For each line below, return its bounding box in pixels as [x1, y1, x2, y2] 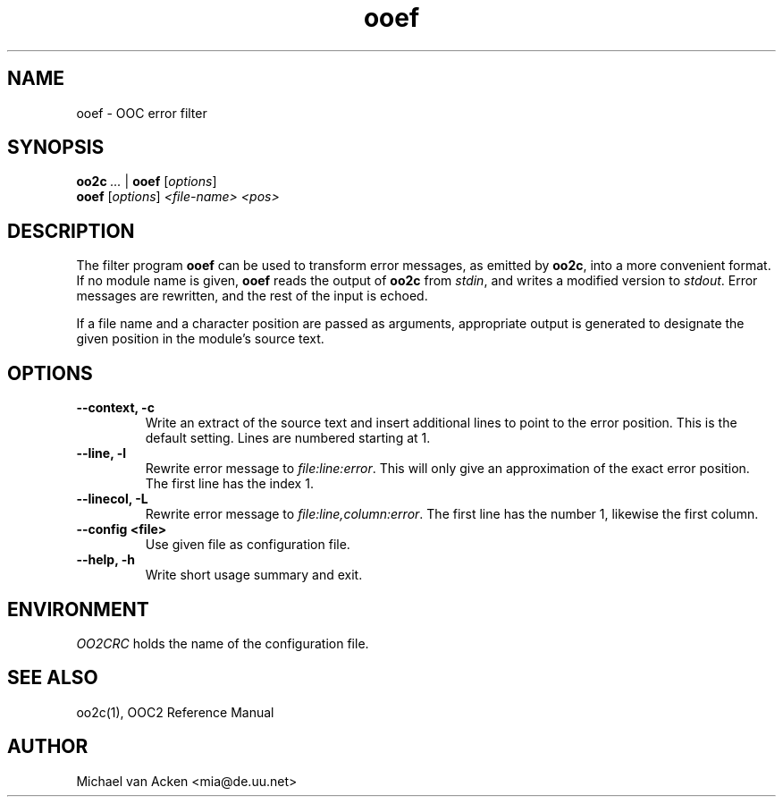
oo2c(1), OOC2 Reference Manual [76, 704, 274, 720]
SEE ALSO [7, 666, 98, 690]
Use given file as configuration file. [145, 537, 350, 553]
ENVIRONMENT [7, 597, 149, 621]
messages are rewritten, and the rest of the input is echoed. [76, 288, 428, 304]
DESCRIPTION [7, 219, 135, 242]
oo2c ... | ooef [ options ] [76, 173, 217, 190]
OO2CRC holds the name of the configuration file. [76, 635, 369, 651]
